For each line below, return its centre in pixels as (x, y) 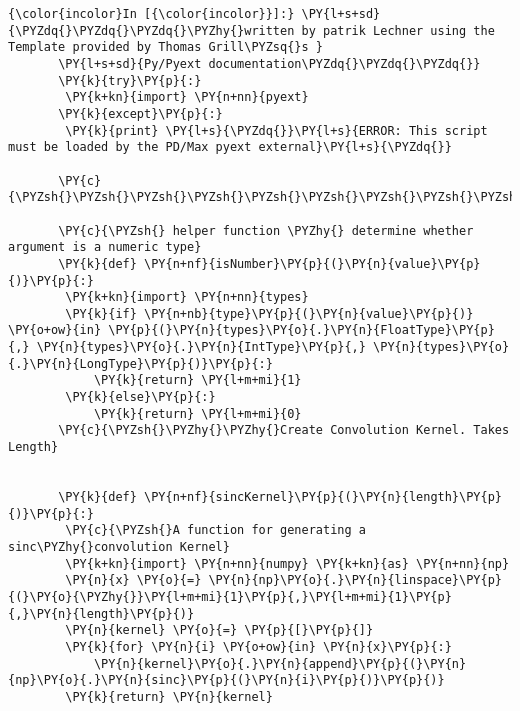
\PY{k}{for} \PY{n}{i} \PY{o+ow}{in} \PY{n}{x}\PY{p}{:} (258, 646)
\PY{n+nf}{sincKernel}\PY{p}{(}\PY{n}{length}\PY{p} (323, 497)
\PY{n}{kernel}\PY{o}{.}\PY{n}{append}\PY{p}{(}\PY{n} (280, 663)
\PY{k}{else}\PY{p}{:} (140, 397)
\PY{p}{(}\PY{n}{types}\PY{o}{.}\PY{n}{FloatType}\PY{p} (301, 330)
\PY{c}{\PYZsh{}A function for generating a (215, 530)
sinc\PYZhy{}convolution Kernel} (119, 547)
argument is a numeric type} (105, 247)
